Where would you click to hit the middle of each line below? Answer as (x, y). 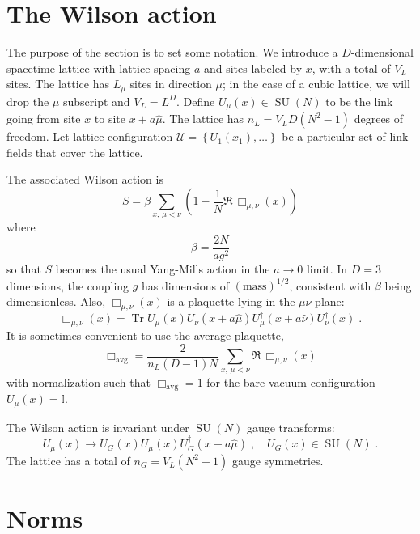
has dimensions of (186, 285)
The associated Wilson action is (85, 179)
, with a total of (351, 68)
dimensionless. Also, (56, 301)
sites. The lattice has (58, 84)
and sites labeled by (253, 68)
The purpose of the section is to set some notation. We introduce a (172, 52)
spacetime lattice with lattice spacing (99, 68)
